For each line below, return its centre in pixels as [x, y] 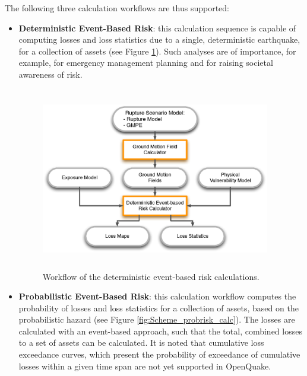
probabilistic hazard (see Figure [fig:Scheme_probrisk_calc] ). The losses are [157, 319]
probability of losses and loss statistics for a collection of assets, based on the [159, 308]
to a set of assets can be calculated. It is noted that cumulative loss [141, 342]
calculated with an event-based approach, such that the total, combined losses [160, 331]
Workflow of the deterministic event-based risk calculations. [151, 276]
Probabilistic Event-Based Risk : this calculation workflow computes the [157, 296]
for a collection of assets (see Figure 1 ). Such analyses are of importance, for [157, 51]
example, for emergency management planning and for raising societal [146, 63]
